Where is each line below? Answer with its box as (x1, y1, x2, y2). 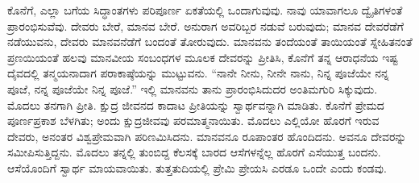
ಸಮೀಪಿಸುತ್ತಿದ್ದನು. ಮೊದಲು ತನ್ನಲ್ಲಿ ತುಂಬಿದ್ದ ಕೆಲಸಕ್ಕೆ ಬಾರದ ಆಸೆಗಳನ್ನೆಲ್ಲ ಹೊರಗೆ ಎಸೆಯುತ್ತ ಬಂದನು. (7, 143, 381, 160)
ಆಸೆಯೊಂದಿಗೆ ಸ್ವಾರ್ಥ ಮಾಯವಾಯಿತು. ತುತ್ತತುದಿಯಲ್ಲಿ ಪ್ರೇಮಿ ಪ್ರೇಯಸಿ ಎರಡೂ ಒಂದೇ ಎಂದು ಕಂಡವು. (7, 159, 387, 176)
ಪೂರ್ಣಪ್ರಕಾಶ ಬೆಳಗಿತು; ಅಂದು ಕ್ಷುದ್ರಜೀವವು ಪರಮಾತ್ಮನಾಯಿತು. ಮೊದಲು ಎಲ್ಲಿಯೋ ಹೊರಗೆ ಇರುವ (7, 112, 380, 129)
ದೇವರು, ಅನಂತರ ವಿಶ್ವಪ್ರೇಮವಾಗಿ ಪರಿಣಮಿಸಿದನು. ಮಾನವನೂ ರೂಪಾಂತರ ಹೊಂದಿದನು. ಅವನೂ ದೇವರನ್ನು (7, 127, 407, 144)
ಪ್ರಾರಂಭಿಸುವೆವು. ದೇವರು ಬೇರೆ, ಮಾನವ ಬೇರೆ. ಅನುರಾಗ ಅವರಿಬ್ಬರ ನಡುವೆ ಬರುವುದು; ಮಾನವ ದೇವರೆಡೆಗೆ (7, 17, 404, 34)
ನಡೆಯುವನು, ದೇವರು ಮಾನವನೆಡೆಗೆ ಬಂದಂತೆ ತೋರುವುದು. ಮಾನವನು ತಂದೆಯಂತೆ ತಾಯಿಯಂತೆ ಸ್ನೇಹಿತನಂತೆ (7, 33, 413, 50)
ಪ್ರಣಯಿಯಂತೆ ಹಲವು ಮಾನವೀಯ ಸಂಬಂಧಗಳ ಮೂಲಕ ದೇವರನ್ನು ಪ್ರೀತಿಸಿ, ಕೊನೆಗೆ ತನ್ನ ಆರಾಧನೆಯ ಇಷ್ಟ (7, 48, 398, 65)
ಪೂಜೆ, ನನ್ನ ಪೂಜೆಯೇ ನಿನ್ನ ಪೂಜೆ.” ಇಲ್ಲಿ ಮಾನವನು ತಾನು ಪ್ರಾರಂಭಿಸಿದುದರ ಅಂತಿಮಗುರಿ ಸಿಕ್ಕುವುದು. (7, 80, 378, 97)
